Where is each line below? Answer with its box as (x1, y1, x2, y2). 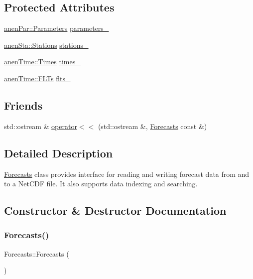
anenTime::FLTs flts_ (4, 73, 71, 83)
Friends (4, 97, 43, 113)
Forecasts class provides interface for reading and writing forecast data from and (4, 168, 250, 179)
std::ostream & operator (4, 121, 77, 131)
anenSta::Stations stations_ (4, 39, 89, 50)
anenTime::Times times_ (4, 56, 81, 67)
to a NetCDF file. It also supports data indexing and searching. (4, 178, 198, 189)
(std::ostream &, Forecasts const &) (98, 121, 207, 131)
